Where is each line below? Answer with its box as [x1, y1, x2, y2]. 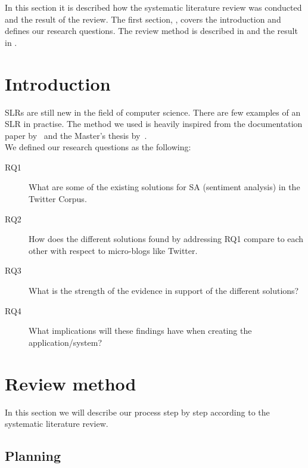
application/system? [29, 336, 102, 348]
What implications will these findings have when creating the [29, 324, 252, 337]
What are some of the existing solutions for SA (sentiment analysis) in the [29, 181, 300, 193]
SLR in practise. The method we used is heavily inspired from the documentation [5, 117, 303, 130]
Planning [5, 447, 61, 465]
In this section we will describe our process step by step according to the [5, 405, 270, 418]
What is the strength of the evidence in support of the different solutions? [29, 284, 299, 297]
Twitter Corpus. [29, 193, 87, 205]
